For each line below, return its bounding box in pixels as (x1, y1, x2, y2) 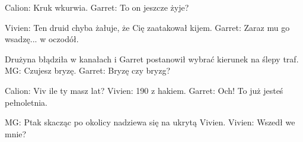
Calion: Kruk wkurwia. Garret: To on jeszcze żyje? (5, 1, 189, 13)
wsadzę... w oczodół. (5, 33, 79, 45)
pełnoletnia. (5, 96, 48, 108)
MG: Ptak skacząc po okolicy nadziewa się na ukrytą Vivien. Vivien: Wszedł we (5, 116, 295, 128)
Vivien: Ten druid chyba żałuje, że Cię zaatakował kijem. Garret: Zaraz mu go (5, 21, 290, 33)
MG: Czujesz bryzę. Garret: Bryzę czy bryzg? (5, 64, 171, 77)
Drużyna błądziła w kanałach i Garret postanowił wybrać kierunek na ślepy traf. (5, 52, 299, 65)
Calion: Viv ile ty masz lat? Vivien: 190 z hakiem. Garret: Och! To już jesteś (5, 84, 283, 96)
